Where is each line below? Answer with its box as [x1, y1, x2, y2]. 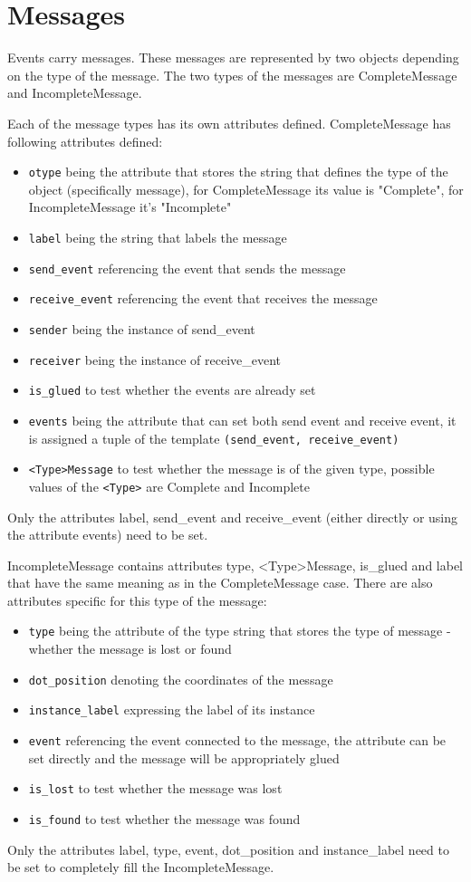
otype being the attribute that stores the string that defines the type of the [28, 162, 448, 181]
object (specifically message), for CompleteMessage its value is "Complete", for [28, 179, 464, 198]
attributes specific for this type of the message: [7, 590, 267, 609]
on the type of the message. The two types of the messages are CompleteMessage [7, 65, 457, 84]
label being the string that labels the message [28, 227, 287, 246]
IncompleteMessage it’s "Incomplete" [28, 197, 232, 216]
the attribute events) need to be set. [7, 525, 208, 544]
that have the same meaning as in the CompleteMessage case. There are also [7, 573, 433, 592]
